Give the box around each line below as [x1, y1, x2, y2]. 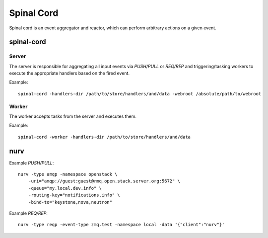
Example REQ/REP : [9, 210, 48, 216]
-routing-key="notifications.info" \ [28, 192, 120, 198]
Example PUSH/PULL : [9, 159, 54, 166]
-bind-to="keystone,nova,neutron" [28, 199, 113, 205]
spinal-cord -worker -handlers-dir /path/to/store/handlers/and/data [18, 134, 191, 140]
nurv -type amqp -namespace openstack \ [18, 171, 118, 177]
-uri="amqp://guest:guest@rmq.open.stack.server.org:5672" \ [28, 178, 181, 184]
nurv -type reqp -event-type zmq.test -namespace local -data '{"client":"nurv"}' [18, 222, 225, 228]
